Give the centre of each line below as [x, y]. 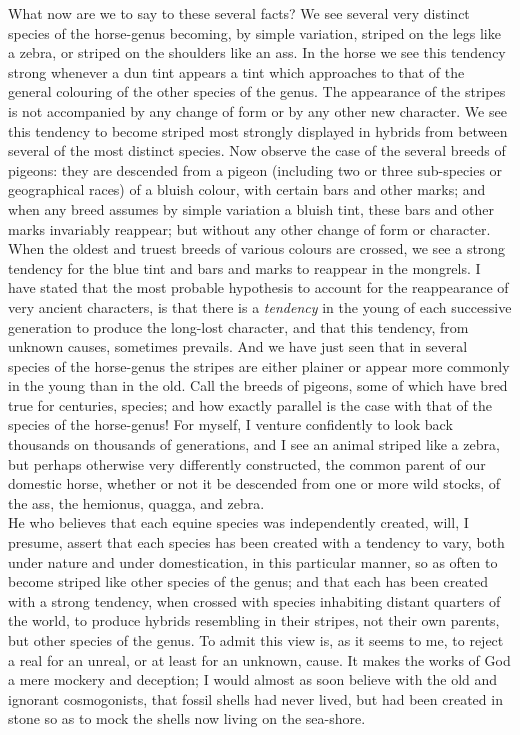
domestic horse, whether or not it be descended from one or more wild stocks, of [254, 483]
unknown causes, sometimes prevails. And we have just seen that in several [238, 346]
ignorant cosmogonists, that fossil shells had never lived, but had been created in [255, 698]
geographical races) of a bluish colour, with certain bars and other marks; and [247, 189]
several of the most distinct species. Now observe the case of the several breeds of [257, 150]
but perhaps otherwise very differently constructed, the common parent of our [247, 463]
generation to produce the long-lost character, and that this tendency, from [238, 326]
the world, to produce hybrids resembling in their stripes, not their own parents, [254, 620]
